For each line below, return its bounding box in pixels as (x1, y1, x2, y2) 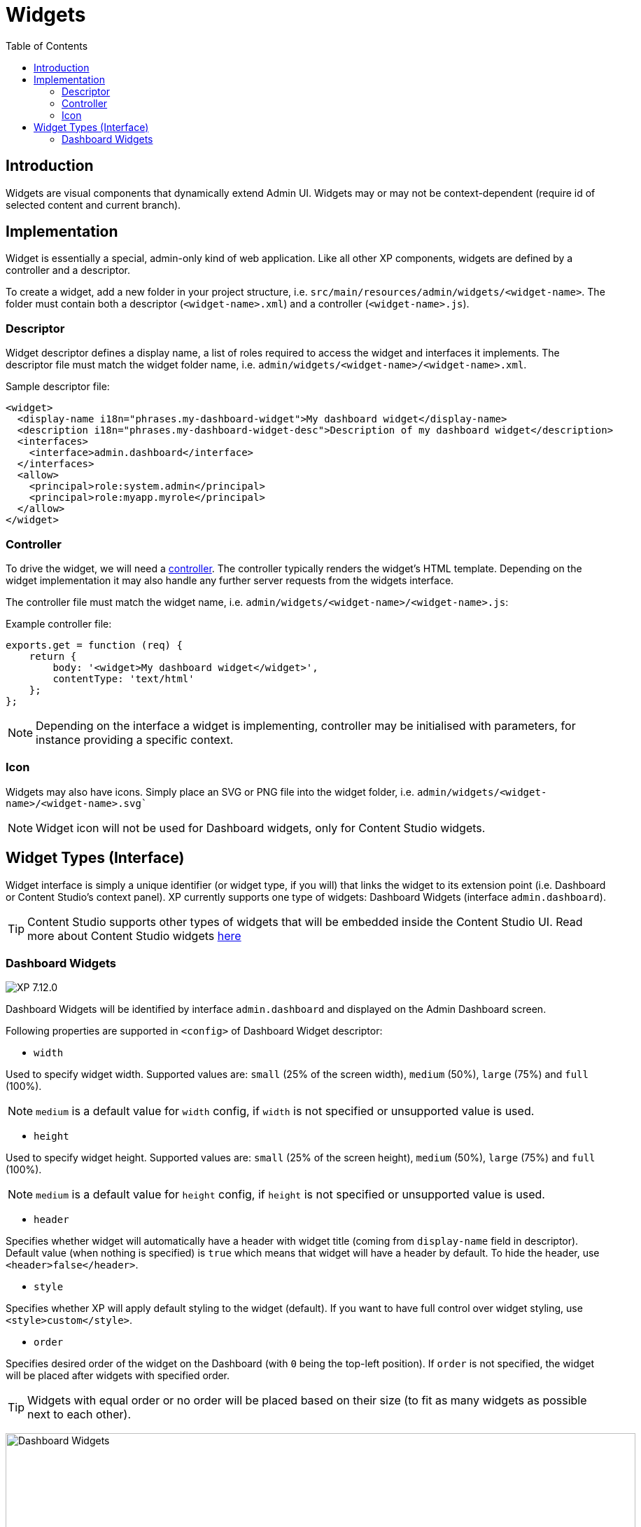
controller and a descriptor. (6, 264, 131, 277)
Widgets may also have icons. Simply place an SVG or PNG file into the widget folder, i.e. (6, 785, 414, 798)
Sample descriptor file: (6, 380, 110, 393)
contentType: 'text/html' (52, 672, 195, 684)
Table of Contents (6, 39, 88, 52)
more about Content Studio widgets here (27, 928, 241, 943)
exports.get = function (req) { (6, 639, 183, 651)
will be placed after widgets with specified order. (6, 1369, 230, 1382)
